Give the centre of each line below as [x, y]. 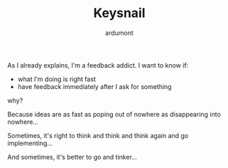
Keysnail [119, 13]
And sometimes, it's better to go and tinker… [72, 157]
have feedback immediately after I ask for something [94, 86]
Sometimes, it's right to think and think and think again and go [98, 135]
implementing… [30, 143]
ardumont [119, 33]
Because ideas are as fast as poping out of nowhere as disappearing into [114, 114]
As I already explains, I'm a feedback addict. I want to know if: [98, 65]
